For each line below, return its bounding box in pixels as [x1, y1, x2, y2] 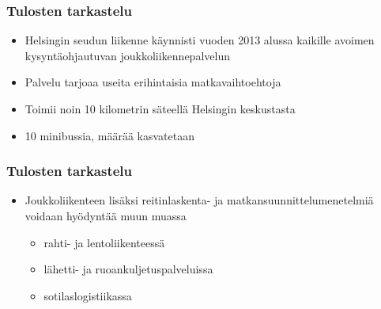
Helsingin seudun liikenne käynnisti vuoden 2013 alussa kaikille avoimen [25, 32, 375, 48]
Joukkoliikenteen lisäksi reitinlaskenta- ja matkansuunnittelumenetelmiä [25, 192, 374, 208]
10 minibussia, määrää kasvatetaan [25, 127, 194, 143]
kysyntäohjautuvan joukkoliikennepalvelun [25, 47, 230, 63]
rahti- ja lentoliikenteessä [43, 234, 165, 250]
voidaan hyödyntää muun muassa [25, 208, 187, 223]
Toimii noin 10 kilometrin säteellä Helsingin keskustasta [25, 101, 296, 116]
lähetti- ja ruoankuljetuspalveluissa [43, 261, 213, 277]
